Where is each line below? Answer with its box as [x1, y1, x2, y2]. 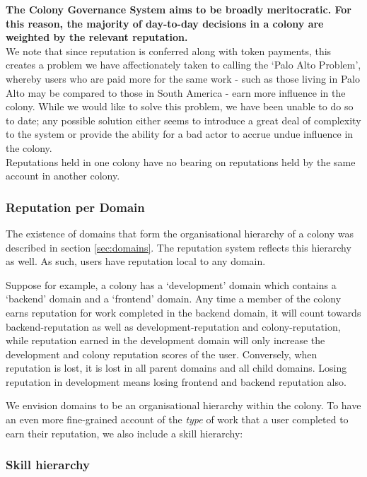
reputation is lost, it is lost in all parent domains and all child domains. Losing [6, 360, 347, 375]
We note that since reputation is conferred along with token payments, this [6, 43, 332, 58]
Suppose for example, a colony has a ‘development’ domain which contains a [6, 277, 337, 292]
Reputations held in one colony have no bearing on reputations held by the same [6, 154, 356, 169]
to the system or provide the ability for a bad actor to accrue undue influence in [6, 126, 354, 141]
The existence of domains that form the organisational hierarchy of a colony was [6, 225, 354, 240]
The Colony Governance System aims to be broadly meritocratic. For [6, 2, 351, 16]
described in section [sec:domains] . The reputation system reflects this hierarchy [6, 240, 351, 254]
